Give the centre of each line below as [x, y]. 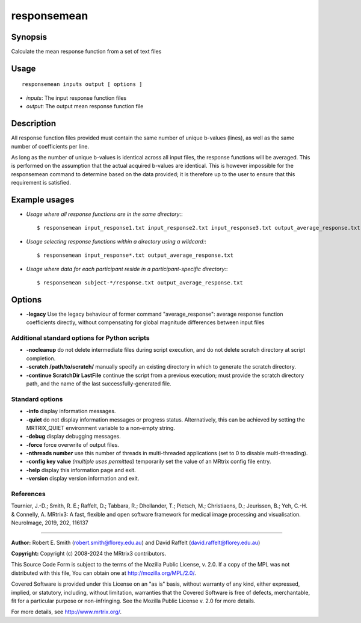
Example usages [43, 199]
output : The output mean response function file [85, 106]
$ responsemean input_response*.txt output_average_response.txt [135, 255]
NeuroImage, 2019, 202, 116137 [50, 523]
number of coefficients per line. [50, 146]
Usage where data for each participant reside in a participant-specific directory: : [127, 269]
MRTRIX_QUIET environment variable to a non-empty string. [101, 428]
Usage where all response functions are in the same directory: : [104, 214]
